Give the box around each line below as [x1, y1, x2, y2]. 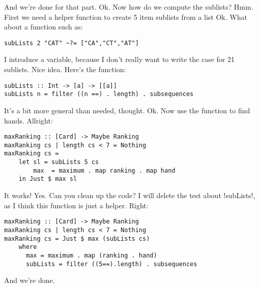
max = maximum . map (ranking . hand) [25, 251, 157, 259]
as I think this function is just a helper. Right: [4, 200, 149, 210]
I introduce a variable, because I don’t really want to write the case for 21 [4, 54, 235, 65]
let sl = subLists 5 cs [18, 158, 99, 166]
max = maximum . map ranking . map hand [33, 167, 176, 174]
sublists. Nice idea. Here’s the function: [4, 64, 126, 75]
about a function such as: [4, 21, 83, 32]
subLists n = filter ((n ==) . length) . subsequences [4, 90, 194, 98]
